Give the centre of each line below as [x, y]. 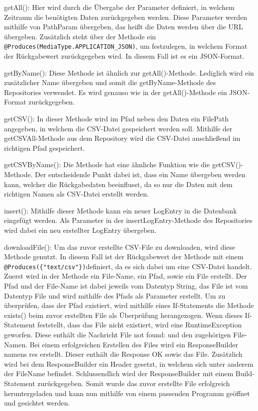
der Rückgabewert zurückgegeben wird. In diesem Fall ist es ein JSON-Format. [124, 56]
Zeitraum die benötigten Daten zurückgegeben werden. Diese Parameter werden [126, 17]
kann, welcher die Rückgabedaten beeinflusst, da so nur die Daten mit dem [118, 184]
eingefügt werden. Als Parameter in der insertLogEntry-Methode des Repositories [128, 220]
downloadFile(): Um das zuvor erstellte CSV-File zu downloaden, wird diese [120, 247]
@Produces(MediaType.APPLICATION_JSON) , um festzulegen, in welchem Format [126, 46]
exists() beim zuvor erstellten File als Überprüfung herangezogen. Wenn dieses [123, 315]
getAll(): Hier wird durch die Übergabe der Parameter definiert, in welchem [119, 7]
